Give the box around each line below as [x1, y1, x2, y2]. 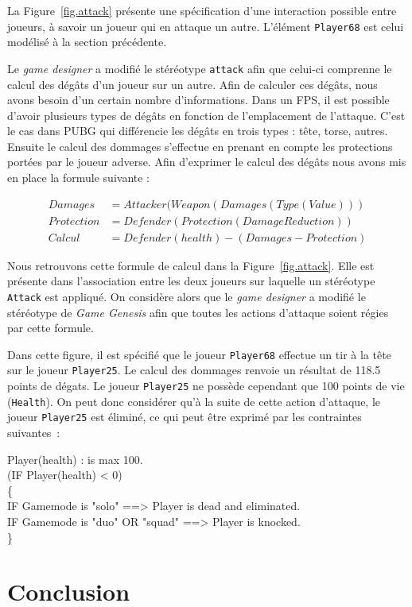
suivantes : [7, 424, 60, 441]
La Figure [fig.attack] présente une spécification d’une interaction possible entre [7, 2, 397, 18]
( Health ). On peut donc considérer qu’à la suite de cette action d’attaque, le [7, 392, 381, 409]
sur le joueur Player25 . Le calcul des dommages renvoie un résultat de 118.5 [7, 361, 381, 378]
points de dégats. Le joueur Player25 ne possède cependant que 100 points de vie [7, 377, 405, 394]
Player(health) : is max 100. [7, 450, 143, 467]
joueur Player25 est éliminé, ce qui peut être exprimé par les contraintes [7, 408, 362, 425]
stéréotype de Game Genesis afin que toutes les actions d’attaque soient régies [7, 303, 389, 320]
